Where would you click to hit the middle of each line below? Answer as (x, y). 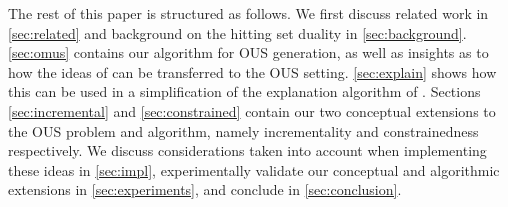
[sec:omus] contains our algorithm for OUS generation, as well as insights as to (248, 52)
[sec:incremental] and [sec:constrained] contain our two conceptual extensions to (252, 110)
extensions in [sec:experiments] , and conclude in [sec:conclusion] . (205, 189)
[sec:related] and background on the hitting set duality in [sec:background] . (237, 32)
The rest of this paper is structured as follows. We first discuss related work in (248, 13)
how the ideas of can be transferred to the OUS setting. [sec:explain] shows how (252, 71)
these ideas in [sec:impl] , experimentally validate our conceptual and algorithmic (254, 169)
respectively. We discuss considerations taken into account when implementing (247, 150)
